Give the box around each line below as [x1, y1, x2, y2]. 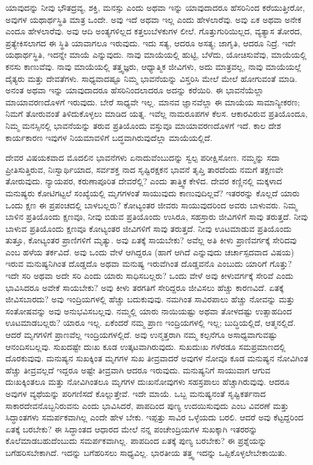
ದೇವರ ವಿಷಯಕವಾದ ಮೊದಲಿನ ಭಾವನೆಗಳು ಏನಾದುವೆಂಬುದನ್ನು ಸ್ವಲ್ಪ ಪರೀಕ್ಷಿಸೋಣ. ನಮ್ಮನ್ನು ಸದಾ [5, 151, 280, 164]
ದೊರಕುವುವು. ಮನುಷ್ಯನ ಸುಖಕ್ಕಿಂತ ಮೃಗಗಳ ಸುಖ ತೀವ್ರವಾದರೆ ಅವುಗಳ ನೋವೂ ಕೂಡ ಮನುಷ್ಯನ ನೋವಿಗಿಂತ [5, 352, 308, 364]
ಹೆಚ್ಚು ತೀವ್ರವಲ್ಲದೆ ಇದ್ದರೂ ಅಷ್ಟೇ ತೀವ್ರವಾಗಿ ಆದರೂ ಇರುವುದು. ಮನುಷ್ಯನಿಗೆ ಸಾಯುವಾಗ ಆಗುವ [5, 363, 271, 376]
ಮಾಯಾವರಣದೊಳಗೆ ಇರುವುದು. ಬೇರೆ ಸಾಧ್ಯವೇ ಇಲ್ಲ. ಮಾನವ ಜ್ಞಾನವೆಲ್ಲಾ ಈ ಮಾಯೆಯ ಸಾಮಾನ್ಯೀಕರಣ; [5, 95, 300, 108]
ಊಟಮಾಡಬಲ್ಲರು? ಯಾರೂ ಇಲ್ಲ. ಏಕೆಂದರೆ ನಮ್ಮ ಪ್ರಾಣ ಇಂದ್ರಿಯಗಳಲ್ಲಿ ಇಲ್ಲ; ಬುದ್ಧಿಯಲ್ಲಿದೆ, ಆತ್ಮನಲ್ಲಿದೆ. [5, 316, 296, 329]
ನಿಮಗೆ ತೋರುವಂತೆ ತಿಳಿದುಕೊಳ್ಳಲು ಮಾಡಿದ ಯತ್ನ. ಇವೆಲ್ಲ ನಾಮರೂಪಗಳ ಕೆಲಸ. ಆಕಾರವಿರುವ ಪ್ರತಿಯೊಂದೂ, [5, 107, 308, 120]
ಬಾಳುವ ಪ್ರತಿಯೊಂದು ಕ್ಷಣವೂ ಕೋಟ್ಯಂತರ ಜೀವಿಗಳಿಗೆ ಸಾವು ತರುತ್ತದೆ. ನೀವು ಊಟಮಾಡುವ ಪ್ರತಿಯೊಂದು [5, 222, 292, 234]
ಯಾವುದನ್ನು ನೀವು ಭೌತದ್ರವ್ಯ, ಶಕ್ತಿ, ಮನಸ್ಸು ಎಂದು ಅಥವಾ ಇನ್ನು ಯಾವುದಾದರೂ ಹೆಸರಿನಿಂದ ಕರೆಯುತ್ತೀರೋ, [5, 1, 305, 13]
